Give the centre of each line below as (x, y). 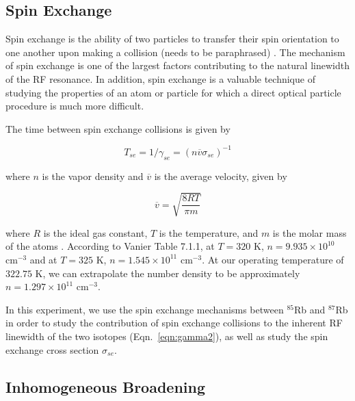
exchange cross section (52, 349)
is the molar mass (310, 232)
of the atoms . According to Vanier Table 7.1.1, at (110, 246)
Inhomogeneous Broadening (106, 386)
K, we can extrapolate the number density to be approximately (168, 273)
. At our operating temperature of (273, 259)
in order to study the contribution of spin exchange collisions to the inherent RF (174, 323)
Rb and (310, 309)
